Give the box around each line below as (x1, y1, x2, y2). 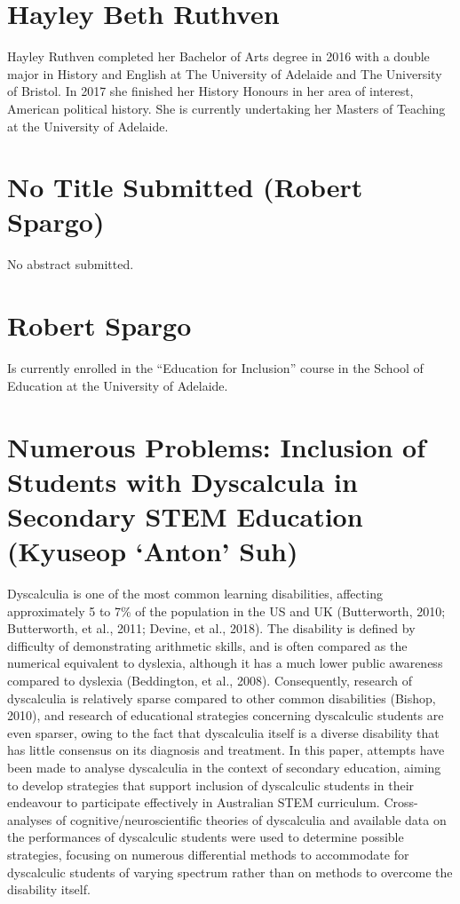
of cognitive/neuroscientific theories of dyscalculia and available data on (55, 810, 447, 829)
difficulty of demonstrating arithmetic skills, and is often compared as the (7, 636, 408, 654)
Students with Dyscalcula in (7, 463, 358, 499)
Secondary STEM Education (7, 497, 363, 534)
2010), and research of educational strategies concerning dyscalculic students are (7, 706, 444, 725)
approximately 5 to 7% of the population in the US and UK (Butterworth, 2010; (7, 601, 446, 620)
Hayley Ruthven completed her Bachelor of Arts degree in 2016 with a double (7, 47, 430, 66)
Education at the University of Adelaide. (7, 376, 228, 394)
